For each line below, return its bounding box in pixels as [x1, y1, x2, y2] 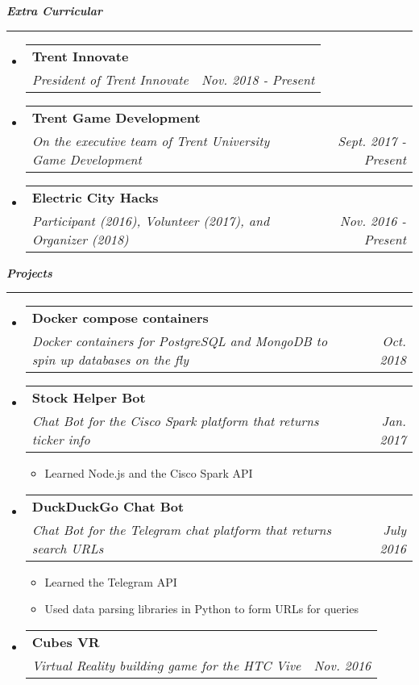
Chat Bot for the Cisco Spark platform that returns [31, 411, 319, 431]
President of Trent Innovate [31, 69, 189, 89]
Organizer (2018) [31, 229, 129, 249]
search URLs [31, 538, 104, 558]
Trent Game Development [31, 107, 201, 127]
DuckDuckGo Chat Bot [31, 496, 185, 516]
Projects [6, 264, 52, 281]
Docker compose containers [31, 308, 209, 328]
